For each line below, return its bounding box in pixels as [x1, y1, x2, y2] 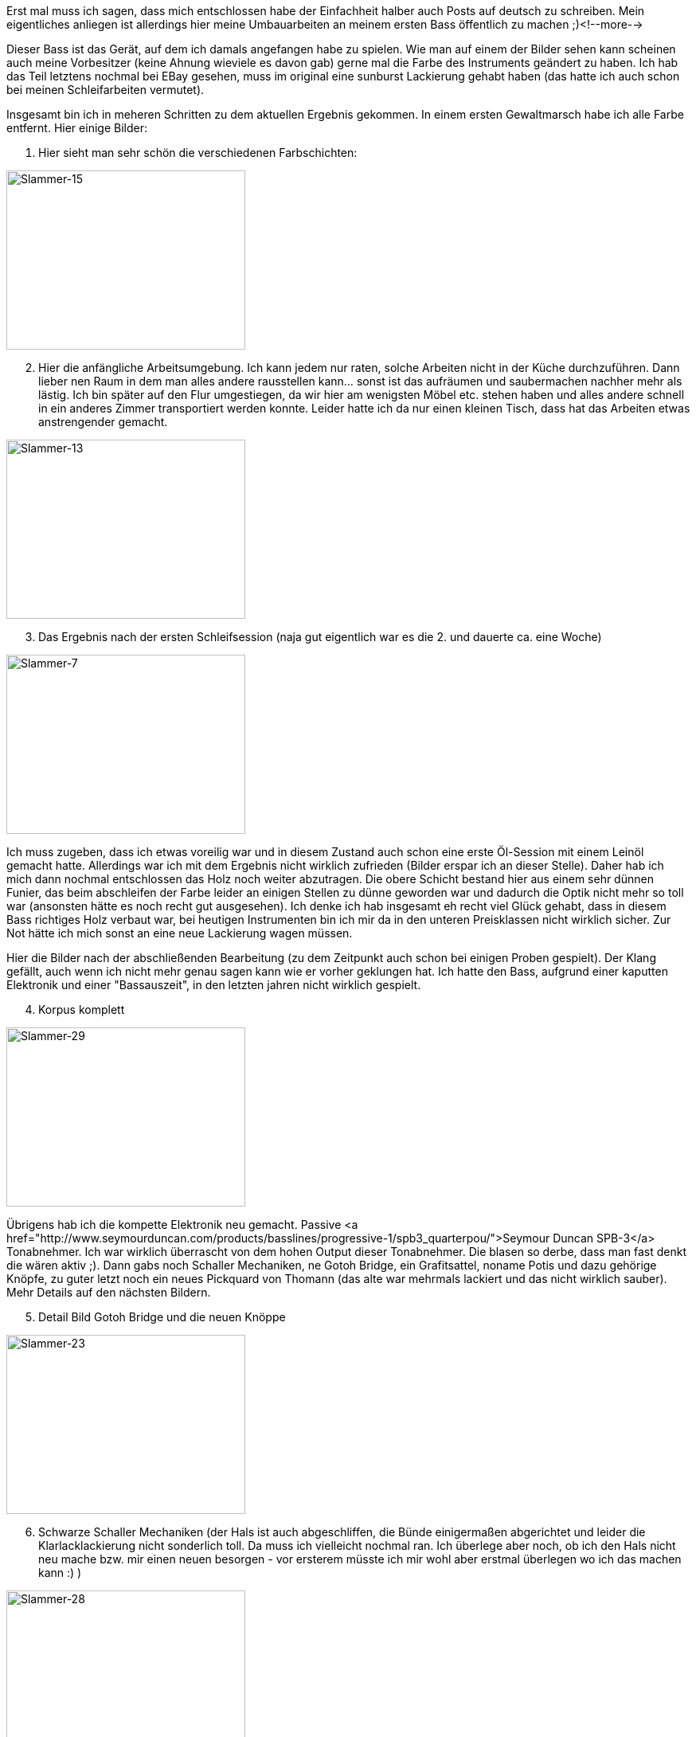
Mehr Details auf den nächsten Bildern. [6, 1285, 211, 1299]
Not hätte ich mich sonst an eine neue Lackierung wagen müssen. [6, 926, 353, 940]
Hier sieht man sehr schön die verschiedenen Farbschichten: [38, 146, 358, 159]
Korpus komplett [38, 1003, 125, 1016]
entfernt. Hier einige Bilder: [6, 121, 147, 135]
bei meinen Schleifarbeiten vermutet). [6, 83, 205, 96]
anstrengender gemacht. [38, 415, 168, 428]
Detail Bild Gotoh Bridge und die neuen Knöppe [38, 1310, 286, 1324]
